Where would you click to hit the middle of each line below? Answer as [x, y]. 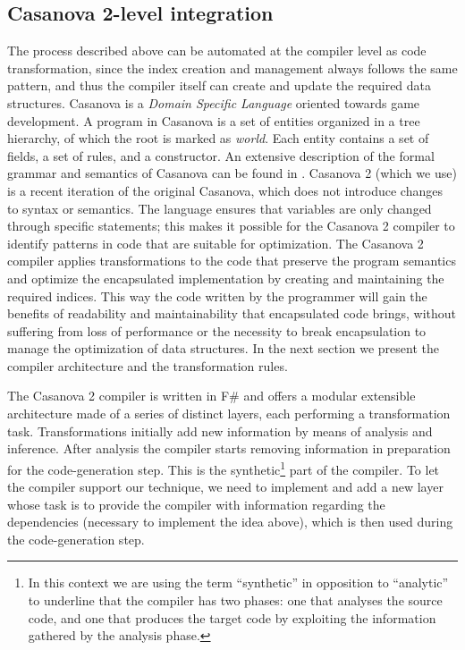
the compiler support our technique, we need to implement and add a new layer [225, 487]
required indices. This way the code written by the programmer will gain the [217, 295]
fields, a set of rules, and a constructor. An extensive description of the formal [221, 155]
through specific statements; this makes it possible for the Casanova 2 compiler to [231, 226]
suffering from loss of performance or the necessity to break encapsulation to [217, 330]
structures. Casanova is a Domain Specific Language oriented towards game [214, 102]
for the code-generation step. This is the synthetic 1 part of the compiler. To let [224, 468]
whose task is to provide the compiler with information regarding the [196, 504]
